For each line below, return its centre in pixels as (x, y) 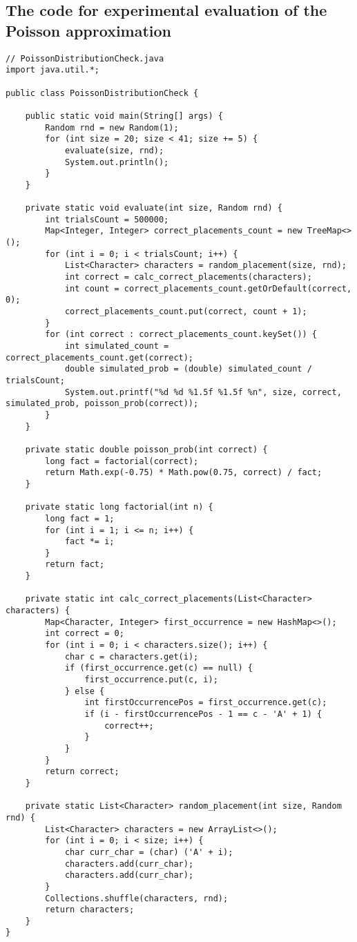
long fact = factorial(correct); (122, 461)
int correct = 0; (85, 634)
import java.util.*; (53, 70)
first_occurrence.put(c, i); (151, 680)
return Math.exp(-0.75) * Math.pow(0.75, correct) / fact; (184, 473)
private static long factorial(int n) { (119, 507)
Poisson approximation (89, 30)
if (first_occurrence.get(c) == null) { (158, 668)
